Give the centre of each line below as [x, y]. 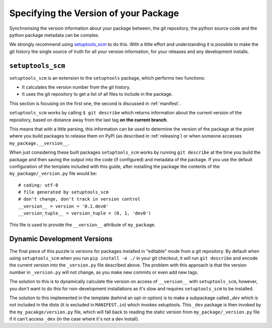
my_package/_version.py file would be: [53, 173]
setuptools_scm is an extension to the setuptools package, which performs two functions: [107, 78]
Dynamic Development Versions [61, 239]
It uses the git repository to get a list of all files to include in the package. [97, 94]
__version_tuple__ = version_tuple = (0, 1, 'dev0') [85, 213]
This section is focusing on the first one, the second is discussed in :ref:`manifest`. [95, 103]
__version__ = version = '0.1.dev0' [63, 206]
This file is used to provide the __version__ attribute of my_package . [83, 225]
